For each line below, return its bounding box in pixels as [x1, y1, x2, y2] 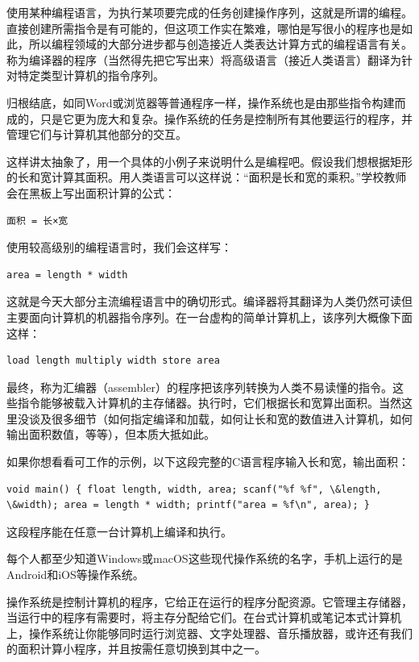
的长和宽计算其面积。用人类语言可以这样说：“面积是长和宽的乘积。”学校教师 [6, 169, 407, 185]
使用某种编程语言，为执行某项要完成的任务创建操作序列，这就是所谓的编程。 [6, 4, 413, 20]
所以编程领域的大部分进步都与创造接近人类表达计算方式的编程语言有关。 [28, 35, 413, 52]
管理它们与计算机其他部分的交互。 [6, 126, 187, 143]
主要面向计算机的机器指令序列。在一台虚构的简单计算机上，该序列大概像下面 [6, 308, 413, 325]
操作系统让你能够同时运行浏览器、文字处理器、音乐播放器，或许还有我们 [28, 624, 413, 641]
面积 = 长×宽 [6, 214, 68, 227]
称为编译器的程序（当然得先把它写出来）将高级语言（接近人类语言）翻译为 [6, 51, 401, 68]
